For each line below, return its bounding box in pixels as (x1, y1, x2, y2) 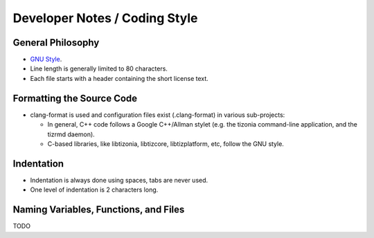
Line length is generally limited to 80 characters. (30, 64, 168, 73)
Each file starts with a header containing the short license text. (30, 74, 209, 82)
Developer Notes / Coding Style (12, 10, 198, 26)
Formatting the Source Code (12, 92, 138, 104)
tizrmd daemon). (47, 130, 95, 138)
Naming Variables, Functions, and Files (12, 204, 185, 216)
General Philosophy (12, 37, 100, 48)
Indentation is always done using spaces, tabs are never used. (30, 176, 208, 184)
